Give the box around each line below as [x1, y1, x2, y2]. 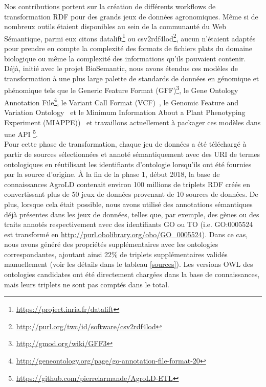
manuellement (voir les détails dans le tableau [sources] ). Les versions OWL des [4, 259, 253, 269]
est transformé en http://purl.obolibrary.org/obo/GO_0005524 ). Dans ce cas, [4, 229, 248, 239]
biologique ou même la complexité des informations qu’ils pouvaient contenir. [4, 53, 246, 63]
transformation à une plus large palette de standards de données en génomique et [4, 73, 259, 83]
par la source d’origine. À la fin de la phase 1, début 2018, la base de [4, 169, 220, 179]
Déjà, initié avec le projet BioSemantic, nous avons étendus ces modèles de [4, 63, 238, 74]
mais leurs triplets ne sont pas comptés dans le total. [4, 279, 169, 289]
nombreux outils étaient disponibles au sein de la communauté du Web [4, 21, 226, 32]
